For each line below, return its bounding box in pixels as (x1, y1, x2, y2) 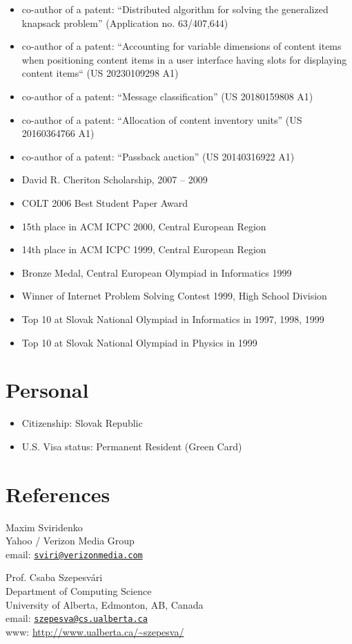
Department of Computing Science (6, 583, 152, 598)
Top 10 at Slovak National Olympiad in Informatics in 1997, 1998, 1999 (21, 311, 324, 326)
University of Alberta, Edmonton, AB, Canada (6, 597, 204, 611)
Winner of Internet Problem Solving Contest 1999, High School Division (21, 288, 327, 303)
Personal (6, 376, 89, 404)
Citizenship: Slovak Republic (21, 416, 143, 430)
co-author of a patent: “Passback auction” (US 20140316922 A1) (21, 149, 295, 163)
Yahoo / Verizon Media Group (6, 533, 135, 548)
